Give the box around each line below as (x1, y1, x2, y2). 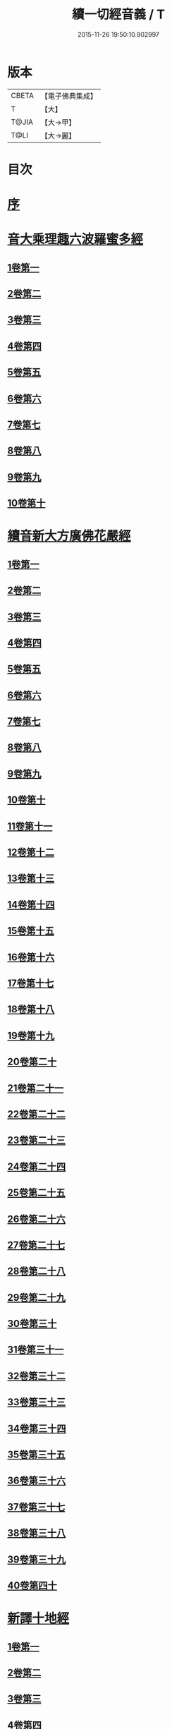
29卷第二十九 (7, 1292, 66, 1304)
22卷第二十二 (7, 1108, 66, 1120)
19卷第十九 (7, 1029, 55, 1041)
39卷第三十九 (7, 1553, 66, 1565)
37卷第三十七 (7, 1500, 66, 1513)
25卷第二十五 (7, 1187, 66, 1199)
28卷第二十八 (7, 1266, 66, 1278)
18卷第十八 (7, 1003, 55, 1016)
